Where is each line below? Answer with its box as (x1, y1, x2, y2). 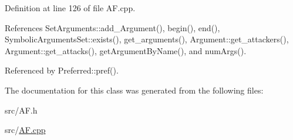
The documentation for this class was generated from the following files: (5, 84, 264, 96)
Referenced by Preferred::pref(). (5, 64, 119, 76)
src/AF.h (5, 104, 38, 116)
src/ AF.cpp (5, 124, 46, 136)
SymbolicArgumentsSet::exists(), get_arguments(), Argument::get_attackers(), (5, 33, 289, 45)
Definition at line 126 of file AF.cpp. (5, 2, 136, 14)
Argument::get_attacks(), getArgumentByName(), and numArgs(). (5, 44, 247, 56)
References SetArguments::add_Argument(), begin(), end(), (5, 21, 220, 34)
